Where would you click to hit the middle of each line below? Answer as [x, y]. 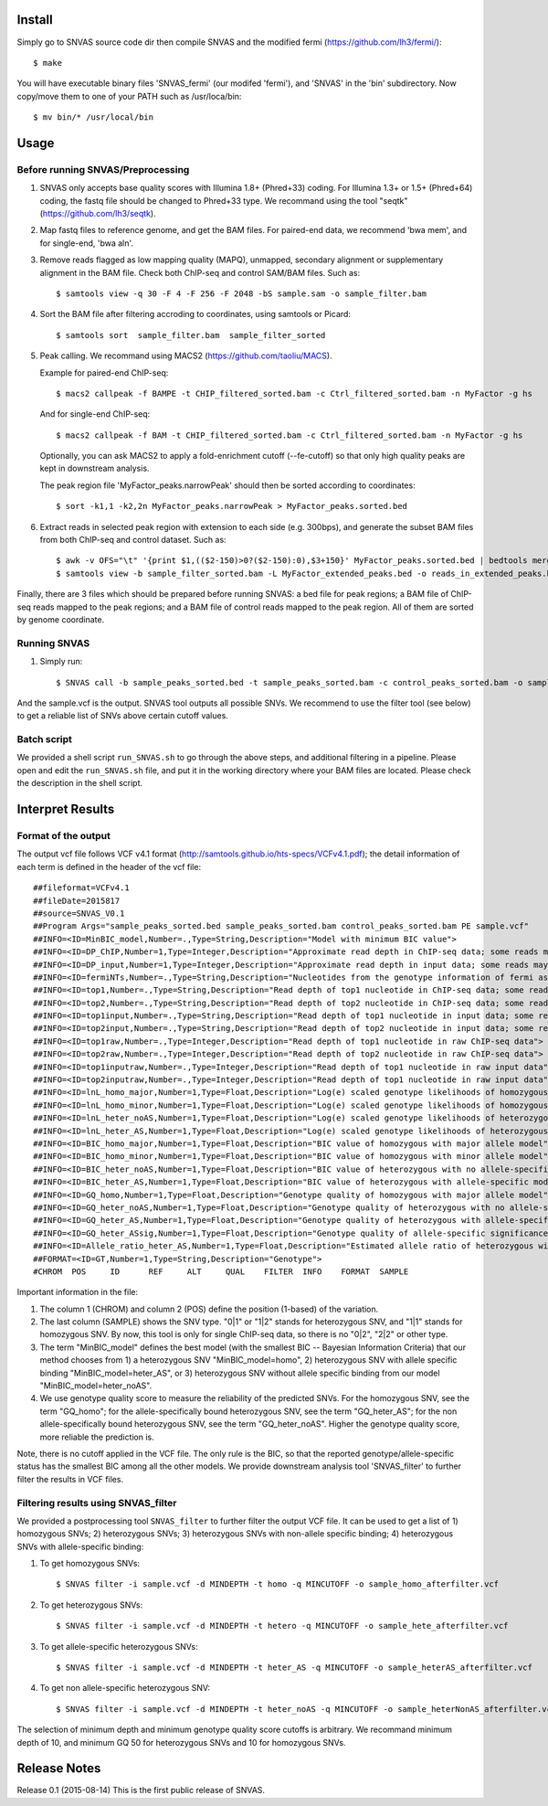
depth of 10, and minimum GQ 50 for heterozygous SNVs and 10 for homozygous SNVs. [181, 1742]
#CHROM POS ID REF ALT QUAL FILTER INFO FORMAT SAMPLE [221, 1271]
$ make [48, 63]
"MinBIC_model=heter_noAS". [96, 1386]
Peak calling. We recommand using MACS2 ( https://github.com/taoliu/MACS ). [186, 356]
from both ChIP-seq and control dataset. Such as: [133, 540]
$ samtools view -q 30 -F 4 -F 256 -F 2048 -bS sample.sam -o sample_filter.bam [242, 293]
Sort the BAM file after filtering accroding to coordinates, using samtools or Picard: [195, 314]
